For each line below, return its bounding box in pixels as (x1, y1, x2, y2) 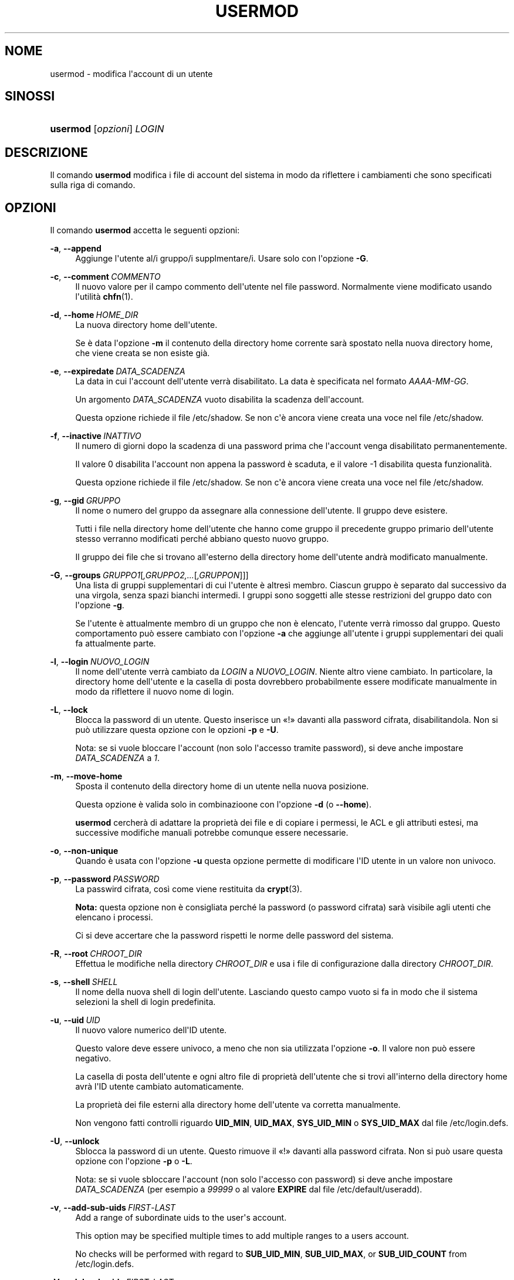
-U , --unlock (50, 1136, 100, 1147)
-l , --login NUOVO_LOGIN (50, 656, 150, 667)
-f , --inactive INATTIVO (50, 431, 141, 441)
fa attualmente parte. (75, 638, 156, 649)
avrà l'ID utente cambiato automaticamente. (75, 1081, 244, 1092)
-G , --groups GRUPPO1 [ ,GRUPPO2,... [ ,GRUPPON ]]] (50, 570, 249, 581)
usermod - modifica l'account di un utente (50, 68, 213, 79)
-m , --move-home (50, 771, 123, 782)
